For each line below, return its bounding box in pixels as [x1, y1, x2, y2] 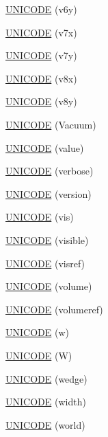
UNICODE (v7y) [5, 48, 77, 63]
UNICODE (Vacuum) [5, 117, 96, 131]
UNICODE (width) [5, 394, 86, 409]
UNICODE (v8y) [5, 94, 77, 109]
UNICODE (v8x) [5, 71, 77, 85]
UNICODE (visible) [5, 232, 89, 247]
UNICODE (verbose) [5, 164, 94, 178]
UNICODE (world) [5, 417, 85, 432]
